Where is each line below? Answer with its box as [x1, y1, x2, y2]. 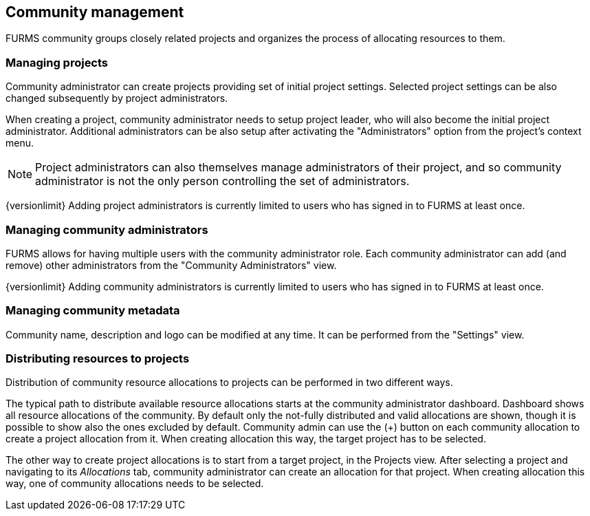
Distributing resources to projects [6, 352, 190, 366]
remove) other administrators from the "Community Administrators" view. [6, 259, 337, 271]
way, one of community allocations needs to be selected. [6, 477, 264, 490]
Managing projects [6, 55, 109, 69]
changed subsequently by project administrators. [6, 92, 228, 105]
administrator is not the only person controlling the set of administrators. [35, 174, 410, 189]
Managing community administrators [6, 222, 208, 237]
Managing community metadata [6, 303, 180, 318]
